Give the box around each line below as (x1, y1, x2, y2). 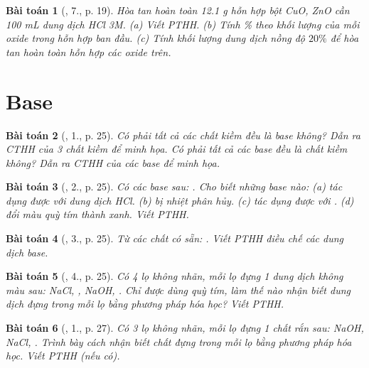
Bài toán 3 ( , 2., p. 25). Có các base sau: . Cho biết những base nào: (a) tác (6, 179, 343, 194)
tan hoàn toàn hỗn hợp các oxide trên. (6, 44, 171, 59)
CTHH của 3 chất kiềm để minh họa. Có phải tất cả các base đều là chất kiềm (6, 141, 348, 156)
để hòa (330, 31, 359, 45)
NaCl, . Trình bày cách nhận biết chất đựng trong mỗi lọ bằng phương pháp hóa (6, 334, 352, 349)
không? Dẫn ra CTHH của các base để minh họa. (6, 155, 220, 170)
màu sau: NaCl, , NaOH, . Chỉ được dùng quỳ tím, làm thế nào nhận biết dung (6, 282, 351, 297)
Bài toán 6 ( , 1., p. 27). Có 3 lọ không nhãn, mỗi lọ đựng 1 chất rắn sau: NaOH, (6, 320, 364, 335)
